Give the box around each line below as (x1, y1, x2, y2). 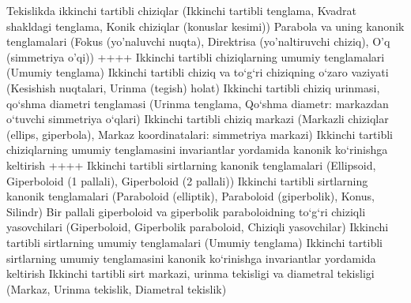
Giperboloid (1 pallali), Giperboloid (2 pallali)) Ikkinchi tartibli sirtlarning (6, 172, 368, 189)
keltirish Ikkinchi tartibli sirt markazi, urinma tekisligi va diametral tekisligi (6, 265, 375, 282)
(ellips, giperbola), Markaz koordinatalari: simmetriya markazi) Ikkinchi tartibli (6, 125, 393, 142)
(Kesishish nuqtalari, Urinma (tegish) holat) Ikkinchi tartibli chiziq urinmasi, (6, 79, 380, 95)
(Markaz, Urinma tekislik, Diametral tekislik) (6, 280, 227, 297)
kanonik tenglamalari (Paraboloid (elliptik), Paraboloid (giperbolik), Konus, (6, 188, 375, 204)
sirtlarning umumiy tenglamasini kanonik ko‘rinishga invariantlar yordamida (6, 249, 376, 266)
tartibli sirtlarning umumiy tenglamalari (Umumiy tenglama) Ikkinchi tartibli (6, 234, 383, 250)
